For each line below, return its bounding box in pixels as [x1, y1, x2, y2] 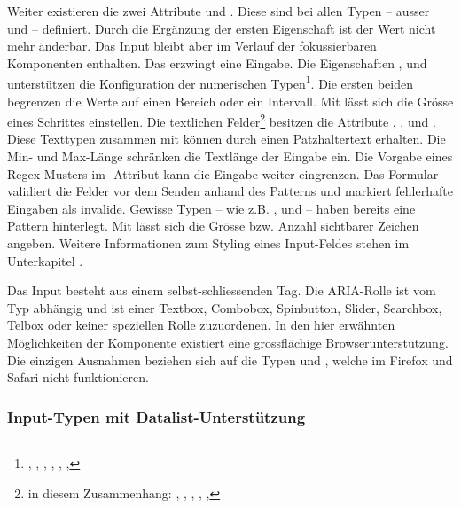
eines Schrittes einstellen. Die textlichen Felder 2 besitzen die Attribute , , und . [7, 110, 436, 130]
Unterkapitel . [7, 251, 83, 270]
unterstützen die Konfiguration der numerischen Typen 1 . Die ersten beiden [7, 72, 413, 93]
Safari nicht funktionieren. [7, 368, 149, 387]
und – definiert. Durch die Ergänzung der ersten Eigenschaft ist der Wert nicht [7, 19, 436, 37]
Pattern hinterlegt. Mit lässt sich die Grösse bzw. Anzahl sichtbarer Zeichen [7, 216, 419, 235]
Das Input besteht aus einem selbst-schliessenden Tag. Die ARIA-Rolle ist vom [7, 281, 436, 300]
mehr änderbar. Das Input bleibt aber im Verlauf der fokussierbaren [7, 36, 377, 55]
